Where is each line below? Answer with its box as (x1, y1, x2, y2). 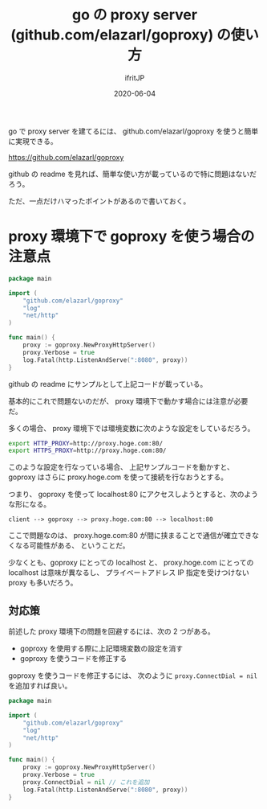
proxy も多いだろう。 (8, 578, 78, 588)
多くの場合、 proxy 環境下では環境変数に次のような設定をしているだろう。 (8, 423, 255, 433)
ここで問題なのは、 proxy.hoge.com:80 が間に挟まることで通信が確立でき (8, 531, 253, 540)
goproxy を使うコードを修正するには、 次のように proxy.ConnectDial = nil (8, 671, 258, 680)
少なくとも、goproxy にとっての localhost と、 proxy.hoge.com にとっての (8, 558, 254, 568)
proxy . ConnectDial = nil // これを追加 (22, 778, 150, 786)
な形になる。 (8, 499, 51, 509)
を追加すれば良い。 (8, 681, 72, 691)
